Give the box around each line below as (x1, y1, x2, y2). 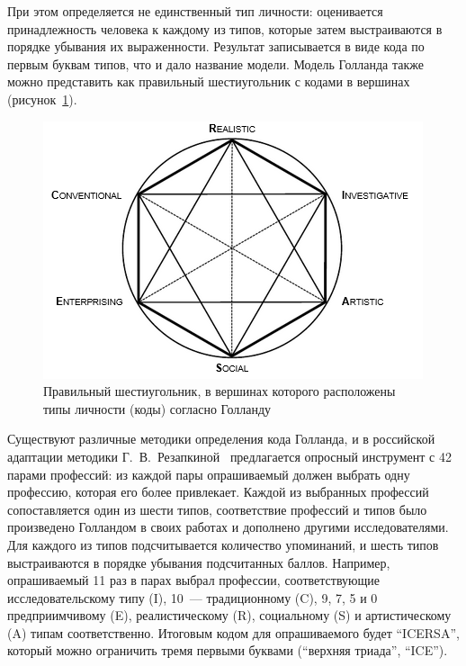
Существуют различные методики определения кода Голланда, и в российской (7, 429, 435, 448)
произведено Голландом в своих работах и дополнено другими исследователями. (7, 517, 449, 536)
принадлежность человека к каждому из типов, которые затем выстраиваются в (7, 19, 443, 38)
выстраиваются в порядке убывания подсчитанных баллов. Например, (7, 553, 390, 571)
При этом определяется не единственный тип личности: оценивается (7, 2, 383, 20)
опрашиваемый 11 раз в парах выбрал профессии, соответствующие (7, 571, 380, 589)
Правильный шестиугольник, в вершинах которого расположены (43, 382, 396, 400)
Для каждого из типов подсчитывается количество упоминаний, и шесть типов (7, 535, 439, 553)
